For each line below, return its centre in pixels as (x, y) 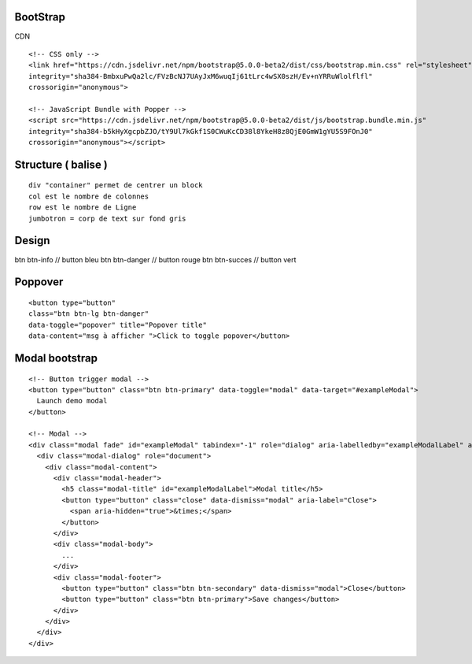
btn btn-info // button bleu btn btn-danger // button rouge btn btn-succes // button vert (155, 259)
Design (32, 241)
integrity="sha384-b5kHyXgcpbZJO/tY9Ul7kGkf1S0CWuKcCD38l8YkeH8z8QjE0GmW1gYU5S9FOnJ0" (201, 131)
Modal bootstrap (56, 358)
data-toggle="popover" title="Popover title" (118, 325)
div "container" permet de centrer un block (116, 185)
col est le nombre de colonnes (89, 196)
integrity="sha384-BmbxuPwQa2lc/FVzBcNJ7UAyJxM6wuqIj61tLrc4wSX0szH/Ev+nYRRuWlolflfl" (201, 76)
